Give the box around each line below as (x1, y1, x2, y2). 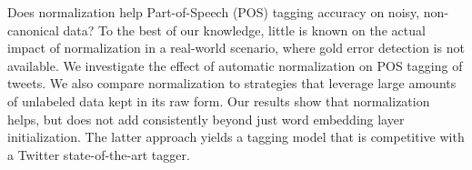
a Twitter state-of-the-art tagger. (7, 145, 190, 164)
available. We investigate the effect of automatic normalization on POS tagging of (7, 55, 463, 75)
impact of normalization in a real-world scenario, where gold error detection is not (7, 38, 465, 57)
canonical (7, 20, 59, 39)
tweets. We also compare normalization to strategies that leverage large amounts (7, 74, 457, 93)
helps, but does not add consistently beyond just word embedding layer (7, 109, 405, 128)
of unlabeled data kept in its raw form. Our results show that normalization (7, 91, 430, 110)
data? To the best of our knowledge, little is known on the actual (63, 20, 426, 39)
